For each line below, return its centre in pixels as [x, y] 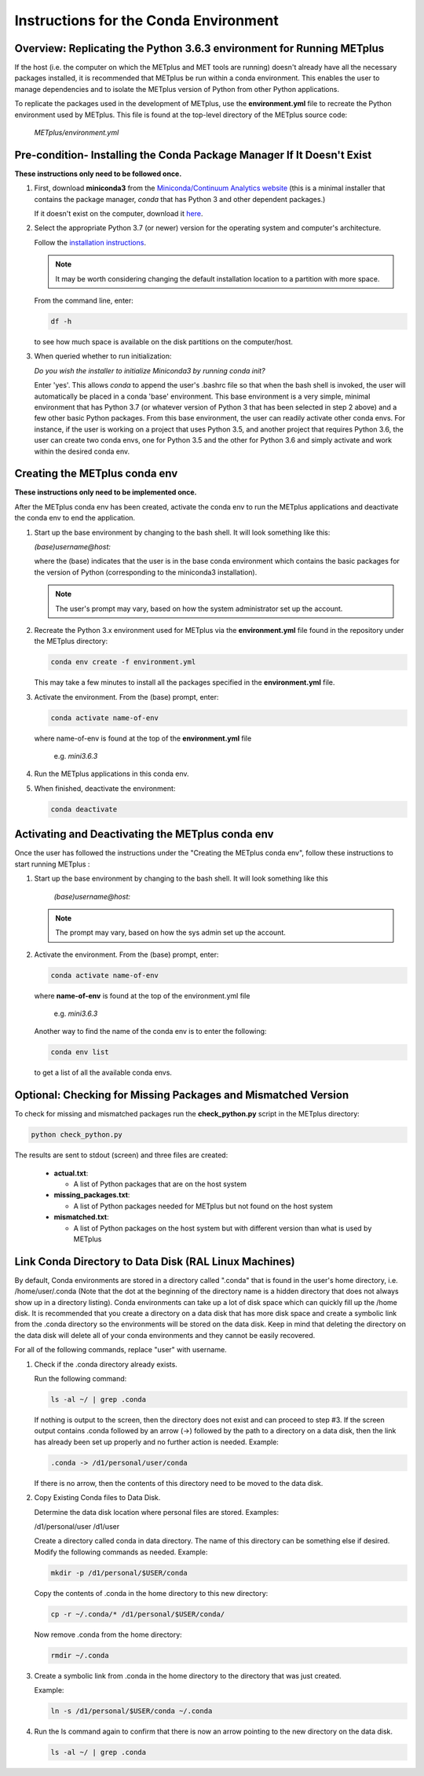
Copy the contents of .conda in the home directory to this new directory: [151, 1593]
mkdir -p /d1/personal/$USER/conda [119, 1573]
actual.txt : [71, 1173]
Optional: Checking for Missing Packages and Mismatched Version [182, 1096]
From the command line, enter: [84, 301]
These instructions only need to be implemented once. [106, 492]
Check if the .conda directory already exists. [106, 1364]
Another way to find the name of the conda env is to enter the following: [150, 1031]
